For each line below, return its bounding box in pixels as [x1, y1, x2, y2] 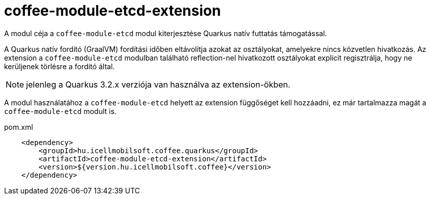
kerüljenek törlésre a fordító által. [4, 62, 115, 71]
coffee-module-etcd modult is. [4, 106, 117, 116]
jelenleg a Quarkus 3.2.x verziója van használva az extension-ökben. [26, 79, 291, 90]
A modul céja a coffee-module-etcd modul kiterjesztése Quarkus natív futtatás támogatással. [4, 29, 327, 38]
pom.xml [4, 122, 33, 131]
